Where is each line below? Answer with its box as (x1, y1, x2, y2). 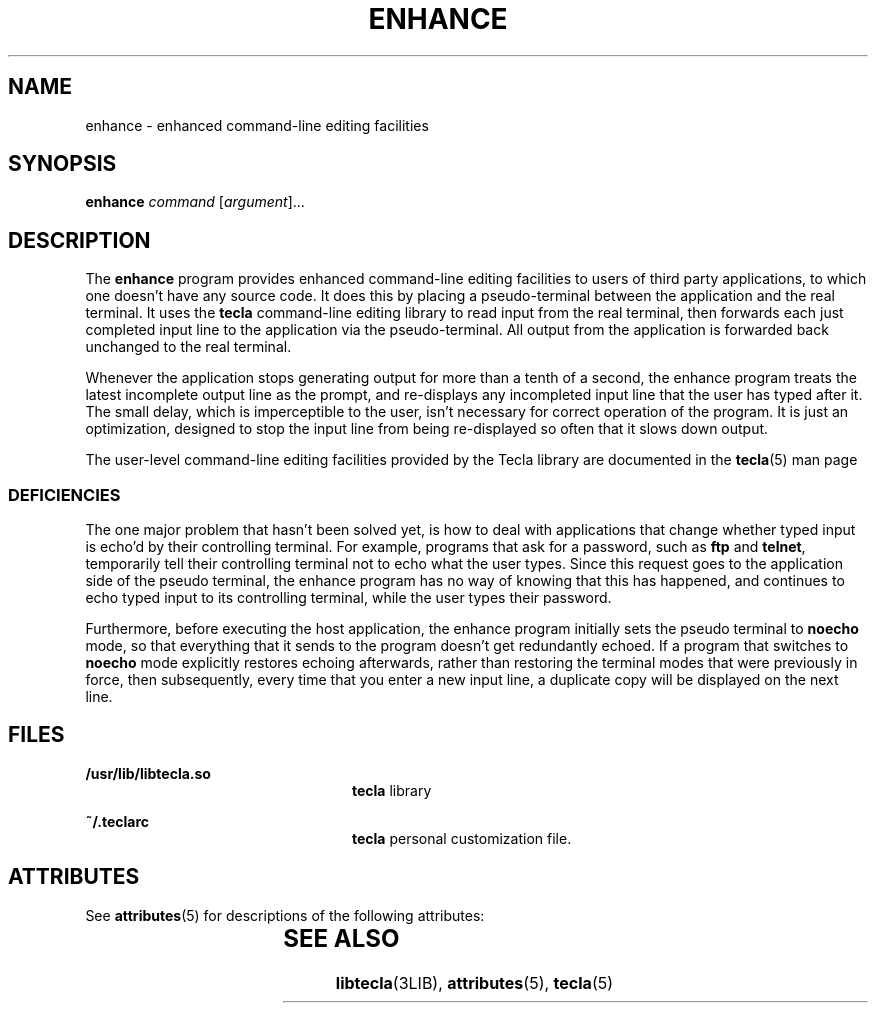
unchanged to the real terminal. (85, 338, 292, 356)
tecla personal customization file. (352, 829, 572, 847)
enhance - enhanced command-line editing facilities (85, 116, 429, 134)
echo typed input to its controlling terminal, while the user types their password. (85, 589, 612, 607)
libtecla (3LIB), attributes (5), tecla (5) (335, 972, 614, 993)
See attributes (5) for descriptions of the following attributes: (85, 906, 485, 924)
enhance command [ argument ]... (85, 193, 305, 211)
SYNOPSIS (8, 151, 117, 177)
